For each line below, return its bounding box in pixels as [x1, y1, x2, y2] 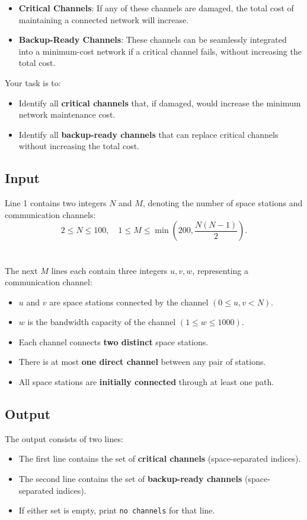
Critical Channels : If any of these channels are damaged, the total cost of [18, 2, 294, 14]
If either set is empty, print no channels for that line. [18, 504, 215, 516]
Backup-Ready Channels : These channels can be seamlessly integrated [18, 33, 287, 46]
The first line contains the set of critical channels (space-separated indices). [18, 452, 301, 465]
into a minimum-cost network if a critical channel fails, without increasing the [18, 45, 302, 57]
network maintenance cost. [18, 108, 116, 121]
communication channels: [5, 208, 96, 220]
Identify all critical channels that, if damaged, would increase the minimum [18, 96, 301, 109]
